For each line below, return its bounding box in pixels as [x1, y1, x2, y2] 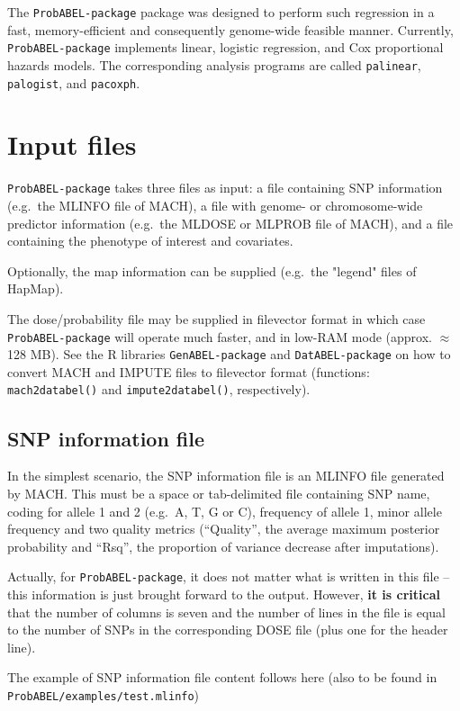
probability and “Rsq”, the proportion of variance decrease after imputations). [7, 536, 439, 555]
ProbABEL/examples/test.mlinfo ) [7, 685, 200, 704]
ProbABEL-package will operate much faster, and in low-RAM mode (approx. [7, 327, 432, 346]
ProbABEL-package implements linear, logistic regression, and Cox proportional [7, 38, 444, 57]
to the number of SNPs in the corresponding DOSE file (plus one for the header [7, 620, 448, 639]
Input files [7, 126, 137, 163]
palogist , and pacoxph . [7, 73, 140, 92]
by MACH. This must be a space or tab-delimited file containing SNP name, [7, 483, 430, 502]
